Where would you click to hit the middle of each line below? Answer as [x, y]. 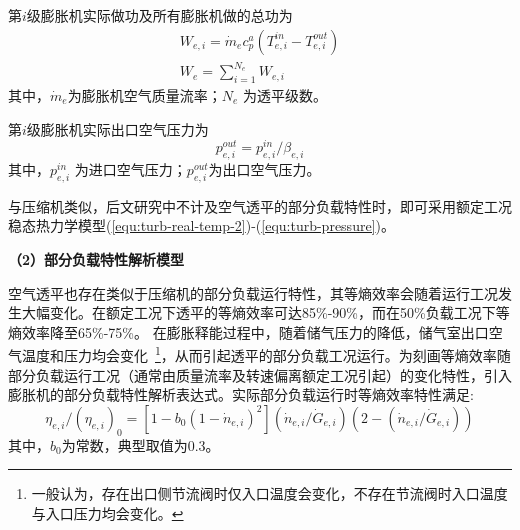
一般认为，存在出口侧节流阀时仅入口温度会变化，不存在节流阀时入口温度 [269, 493]
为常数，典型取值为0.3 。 [140, 444]
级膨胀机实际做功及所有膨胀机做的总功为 [159, 15]
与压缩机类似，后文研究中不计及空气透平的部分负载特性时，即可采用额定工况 [260, 205]
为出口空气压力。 [264, 169]
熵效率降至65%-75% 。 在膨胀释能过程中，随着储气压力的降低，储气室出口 [248, 331]
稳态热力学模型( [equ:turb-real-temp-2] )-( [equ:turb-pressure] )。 [201, 225]
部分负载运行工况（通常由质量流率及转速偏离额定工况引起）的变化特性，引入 [260, 374]
